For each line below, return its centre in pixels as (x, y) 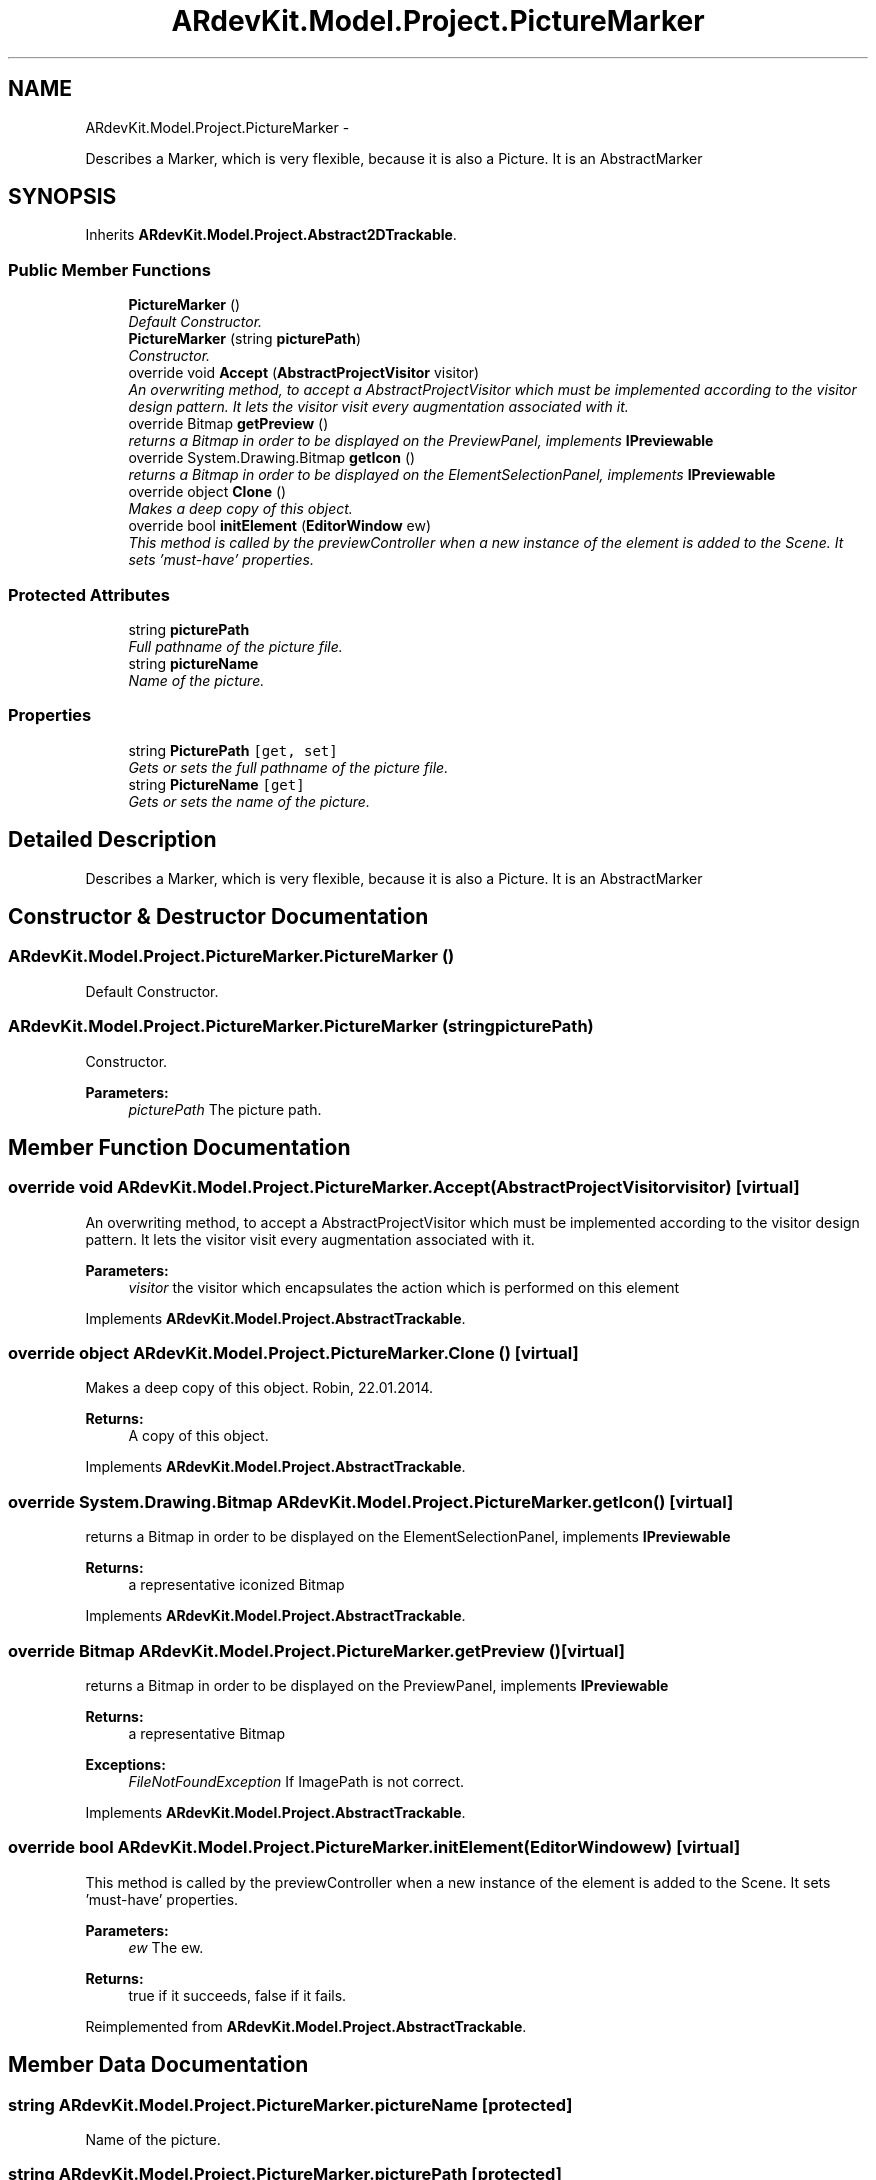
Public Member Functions (109, 269)
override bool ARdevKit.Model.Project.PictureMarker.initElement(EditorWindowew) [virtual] (374, 1847)
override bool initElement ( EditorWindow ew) (280, 526)
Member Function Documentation (179, 1147)
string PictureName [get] (216, 784)
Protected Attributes (89, 594)
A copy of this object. (198, 1436)
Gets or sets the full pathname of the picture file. (288, 767)
